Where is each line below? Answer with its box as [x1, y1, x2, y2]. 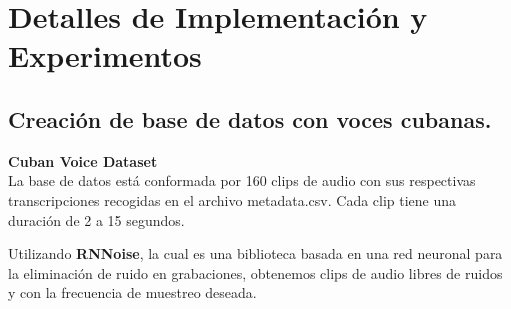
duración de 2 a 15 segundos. [8, 209, 185, 230]
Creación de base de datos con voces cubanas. [8, 103, 492, 134]
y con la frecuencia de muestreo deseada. [8, 282, 257, 303]
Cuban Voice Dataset [8, 150, 158, 171]
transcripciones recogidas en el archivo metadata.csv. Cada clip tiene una [8, 189, 457, 210]
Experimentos [8, 35, 202, 76]
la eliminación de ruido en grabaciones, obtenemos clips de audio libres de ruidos [8, 262, 503, 283]
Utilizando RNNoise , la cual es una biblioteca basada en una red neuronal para [8, 243, 503, 264]
